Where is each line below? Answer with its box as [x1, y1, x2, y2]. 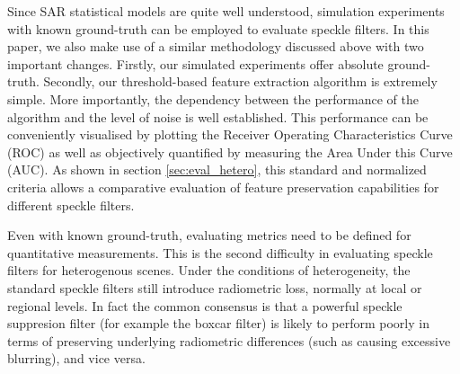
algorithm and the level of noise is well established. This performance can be [7, 107, 429, 126]
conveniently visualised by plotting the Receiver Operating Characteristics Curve [7, 125, 453, 144]
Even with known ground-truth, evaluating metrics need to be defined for [7, 226, 411, 245]
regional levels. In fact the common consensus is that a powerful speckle [7, 296, 402, 315]
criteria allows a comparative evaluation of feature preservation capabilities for [7, 177, 439, 196]
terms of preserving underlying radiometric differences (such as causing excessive [7, 331, 451, 350]
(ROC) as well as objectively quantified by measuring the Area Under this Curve [7, 142, 453, 161]
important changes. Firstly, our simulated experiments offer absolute [7, 54, 384, 73]
